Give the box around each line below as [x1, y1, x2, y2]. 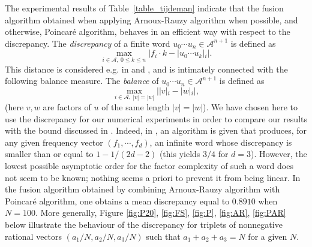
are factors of [43, 101, 91, 113]
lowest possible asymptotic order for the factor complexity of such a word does [5, 159, 293, 172]
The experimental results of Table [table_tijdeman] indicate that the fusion [5, 2, 284, 14]
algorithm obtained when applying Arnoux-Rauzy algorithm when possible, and [5, 13, 298, 26]
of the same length [101, 101, 170, 113]
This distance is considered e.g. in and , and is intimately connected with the [5, 62, 288, 75]
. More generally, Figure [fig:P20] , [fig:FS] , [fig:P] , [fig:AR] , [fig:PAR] [35, 206, 286, 219]
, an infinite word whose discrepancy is [149, 135, 292, 148]
